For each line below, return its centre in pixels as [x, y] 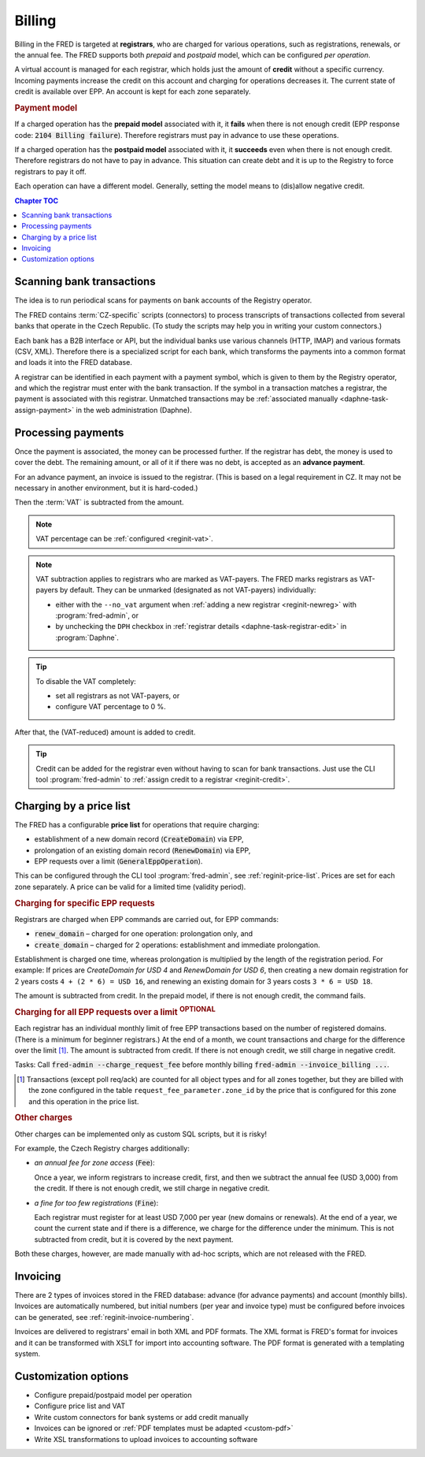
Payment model [46, 108]
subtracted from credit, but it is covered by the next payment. [134, 1239]
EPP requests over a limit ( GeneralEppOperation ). [118, 861]
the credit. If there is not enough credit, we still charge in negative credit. [152, 1188]
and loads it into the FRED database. [74, 362]
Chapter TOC [37, 200]
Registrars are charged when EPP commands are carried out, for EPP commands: [147, 919]
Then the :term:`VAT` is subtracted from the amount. [99, 502]
